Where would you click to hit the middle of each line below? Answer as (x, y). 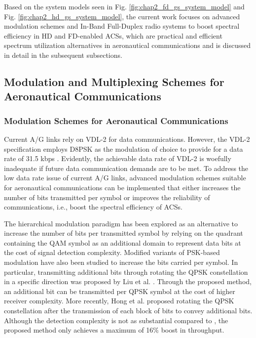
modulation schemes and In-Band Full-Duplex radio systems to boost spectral (122, 26)
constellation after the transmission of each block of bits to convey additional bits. (128, 311)
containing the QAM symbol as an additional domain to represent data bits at (123, 242)
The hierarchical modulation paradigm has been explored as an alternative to (121, 223)
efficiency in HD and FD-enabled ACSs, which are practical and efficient (113, 35)
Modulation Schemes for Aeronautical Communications (116, 120)
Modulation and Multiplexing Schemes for (114, 81)
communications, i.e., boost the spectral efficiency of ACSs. (93, 207)
